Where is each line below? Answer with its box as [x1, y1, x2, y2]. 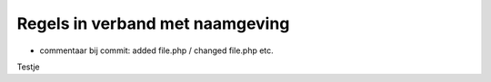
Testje [16, 61, 40, 72]
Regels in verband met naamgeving [16, 14, 290, 33]
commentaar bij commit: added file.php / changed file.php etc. [39, 45, 275, 56]
